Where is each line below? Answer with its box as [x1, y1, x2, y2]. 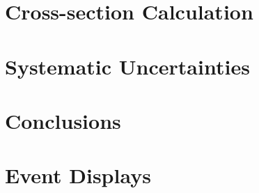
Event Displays [5, 161, 151, 190]
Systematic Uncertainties [5, 52, 250, 80]
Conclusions [5, 106, 121, 134]
